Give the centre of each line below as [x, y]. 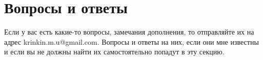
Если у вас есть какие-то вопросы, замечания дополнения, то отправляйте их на [129, 32]
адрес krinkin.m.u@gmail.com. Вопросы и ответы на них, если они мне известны [131, 41]
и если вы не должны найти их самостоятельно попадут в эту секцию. [114, 52]
